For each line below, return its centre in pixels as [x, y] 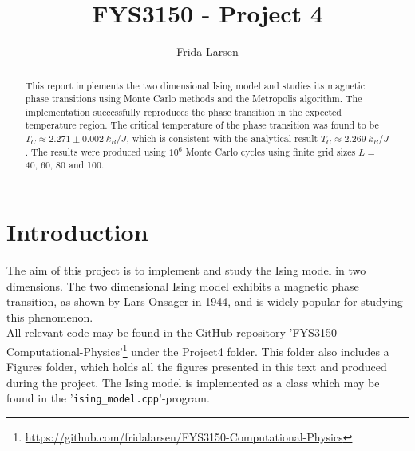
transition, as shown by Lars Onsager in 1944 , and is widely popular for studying [205, 301]
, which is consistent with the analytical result [222, 138]
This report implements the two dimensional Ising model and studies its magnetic [195, 85]
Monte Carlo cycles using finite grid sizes [271, 151]
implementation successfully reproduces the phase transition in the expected [183, 111]
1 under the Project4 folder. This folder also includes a [256, 350]
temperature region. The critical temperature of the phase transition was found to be [202, 125]
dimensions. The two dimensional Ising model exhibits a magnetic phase [183, 285]
